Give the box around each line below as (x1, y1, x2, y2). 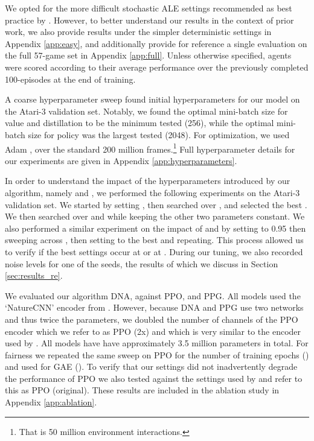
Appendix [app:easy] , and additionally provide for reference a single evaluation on (5, 37, 307, 49)
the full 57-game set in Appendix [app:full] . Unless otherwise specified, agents (5, 49, 292, 62)
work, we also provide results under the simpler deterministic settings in (5, 25, 272, 38)
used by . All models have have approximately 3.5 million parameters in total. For (5, 337, 309, 349)
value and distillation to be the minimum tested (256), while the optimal (5, 116, 274, 129)
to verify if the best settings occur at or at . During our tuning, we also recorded (5, 245, 303, 258)
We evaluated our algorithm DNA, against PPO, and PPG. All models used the (5, 289, 301, 302)
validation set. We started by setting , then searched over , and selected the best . (5, 198, 307, 211)
